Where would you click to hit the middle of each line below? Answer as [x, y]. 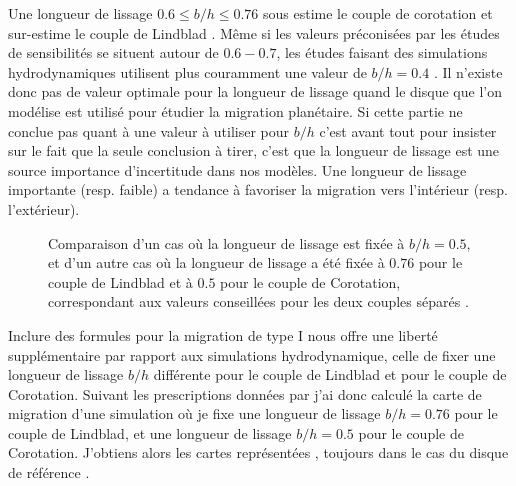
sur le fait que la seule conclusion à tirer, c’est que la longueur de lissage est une [254, 150]
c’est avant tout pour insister [408, 130]
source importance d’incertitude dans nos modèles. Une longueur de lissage [237, 169]
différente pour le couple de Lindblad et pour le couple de [330, 374]
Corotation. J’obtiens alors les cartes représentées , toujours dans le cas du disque [258, 452]
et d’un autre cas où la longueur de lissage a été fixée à [216, 262]
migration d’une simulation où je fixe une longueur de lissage [194, 413]
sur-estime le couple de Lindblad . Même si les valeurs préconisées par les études [254, 32]
